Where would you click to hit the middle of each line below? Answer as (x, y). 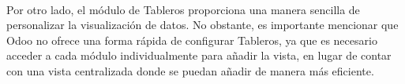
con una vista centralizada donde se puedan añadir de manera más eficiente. (190, 70)
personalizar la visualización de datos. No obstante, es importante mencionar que (202, 25)
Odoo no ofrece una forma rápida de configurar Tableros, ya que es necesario (192, 40)
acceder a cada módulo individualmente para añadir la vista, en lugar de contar (199, 55)
